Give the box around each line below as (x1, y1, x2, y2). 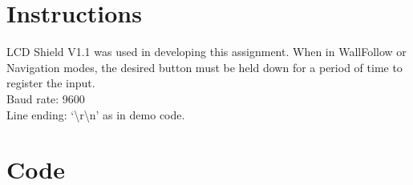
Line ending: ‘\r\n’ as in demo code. (6, 106, 185, 123)
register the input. (6, 74, 95, 91)
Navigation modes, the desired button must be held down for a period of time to (6, 58, 403, 75)
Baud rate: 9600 (6, 90, 85, 107)
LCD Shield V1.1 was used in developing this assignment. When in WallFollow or (6, 43, 407, 60)
